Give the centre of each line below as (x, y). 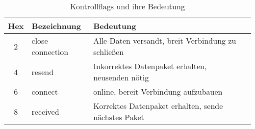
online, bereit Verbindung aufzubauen (158, 91)
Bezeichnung (56, 26)
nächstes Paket (119, 117)
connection (50, 52)
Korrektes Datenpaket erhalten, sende (158, 106)
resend (43, 72)
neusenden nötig (121, 77)
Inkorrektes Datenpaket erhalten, (150, 66)
